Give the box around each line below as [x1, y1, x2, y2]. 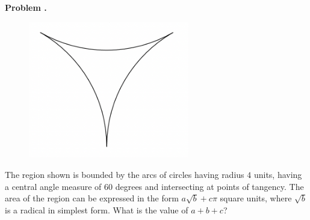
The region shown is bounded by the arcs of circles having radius [5, 168, 244, 180]
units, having [253, 168, 302, 180]
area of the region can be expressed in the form [5, 192, 179, 204]
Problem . [5, 1, 47, 13]
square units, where [220, 192, 292, 204]
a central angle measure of [5, 180, 102, 192]
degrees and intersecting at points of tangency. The [115, 180, 304, 192]
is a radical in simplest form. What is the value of [5, 203, 188, 216]
